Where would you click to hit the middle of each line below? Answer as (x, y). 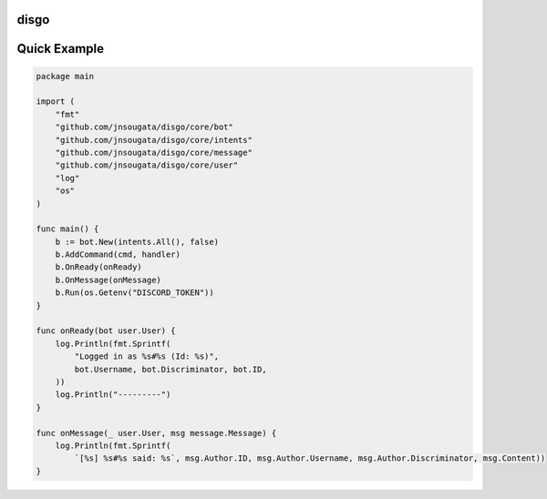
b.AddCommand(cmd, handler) (118, 255)
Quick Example (61, 49)
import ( (56, 102)
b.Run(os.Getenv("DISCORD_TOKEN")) (134, 293)
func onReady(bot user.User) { (106, 331)
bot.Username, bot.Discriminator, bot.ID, (171, 369)
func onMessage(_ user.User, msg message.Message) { (156, 433)
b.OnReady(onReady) (99, 267)
